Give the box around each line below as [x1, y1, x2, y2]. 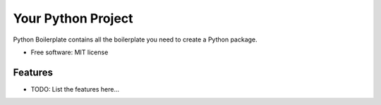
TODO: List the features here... [30, 85, 120, 93]
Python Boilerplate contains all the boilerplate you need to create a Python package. [13, 35, 258, 44]
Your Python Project [13, 11, 133, 26]
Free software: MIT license [30, 48, 109, 56]
